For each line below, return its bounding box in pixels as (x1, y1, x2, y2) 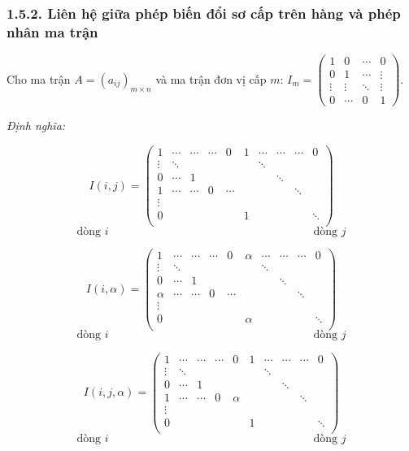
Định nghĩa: (7, 117, 66, 134)
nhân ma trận (7, 21, 98, 41)
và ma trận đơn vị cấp (155, 70, 267, 87)
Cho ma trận (7, 70, 71, 87)
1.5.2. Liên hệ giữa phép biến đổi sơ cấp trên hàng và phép (7, 2, 401, 23)
